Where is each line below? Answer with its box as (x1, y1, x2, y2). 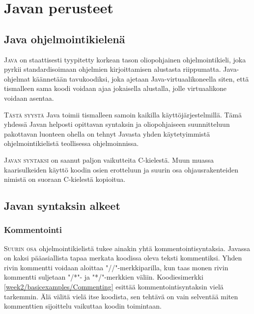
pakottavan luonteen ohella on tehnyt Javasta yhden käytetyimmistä (4, 128, 210, 139)
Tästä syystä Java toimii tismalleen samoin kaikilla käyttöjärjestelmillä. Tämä (4, 109, 242, 119)
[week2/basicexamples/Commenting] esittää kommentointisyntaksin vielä (4, 282, 224, 292)
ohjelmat (4, 73, 30, 84)
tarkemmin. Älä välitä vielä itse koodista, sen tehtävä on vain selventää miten (4, 291, 238, 301)
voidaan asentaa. (4, 92, 54, 103)
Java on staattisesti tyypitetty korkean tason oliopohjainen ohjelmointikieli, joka (4, 54, 246, 64)
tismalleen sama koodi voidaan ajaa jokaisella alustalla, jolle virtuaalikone (4, 83, 227, 93)
